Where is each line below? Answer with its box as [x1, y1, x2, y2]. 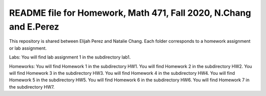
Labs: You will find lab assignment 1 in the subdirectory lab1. [9, 54, 131, 60]
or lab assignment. [9, 45, 47, 51]
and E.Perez [9, 21, 59, 32]
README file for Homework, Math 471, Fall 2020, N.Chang [9, 7, 251, 18]
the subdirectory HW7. [9, 84, 55, 90]
